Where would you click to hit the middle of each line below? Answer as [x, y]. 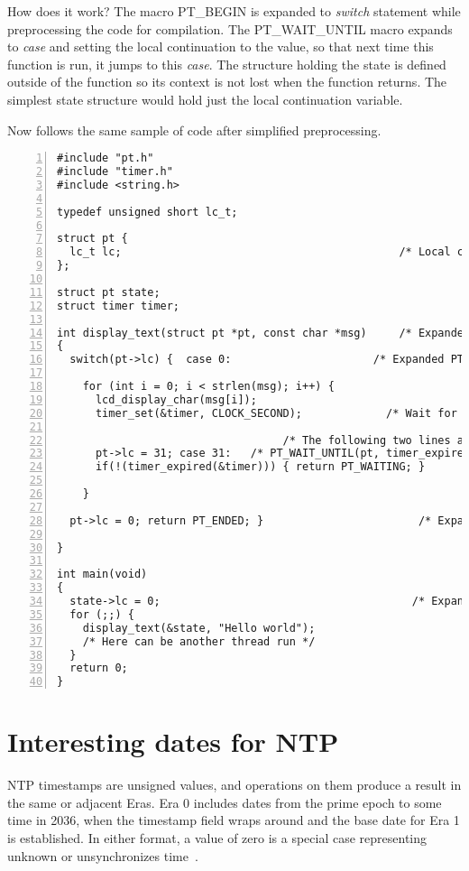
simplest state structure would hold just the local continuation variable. [205, 99]
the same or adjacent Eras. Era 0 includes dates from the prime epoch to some [225, 802]
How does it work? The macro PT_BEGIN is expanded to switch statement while [234, 11]
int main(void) [102, 574]
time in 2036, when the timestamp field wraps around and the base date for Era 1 [234, 820]
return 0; [99, 668]
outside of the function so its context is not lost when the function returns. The [227, 82]
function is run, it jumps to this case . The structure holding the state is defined [227, 64]
